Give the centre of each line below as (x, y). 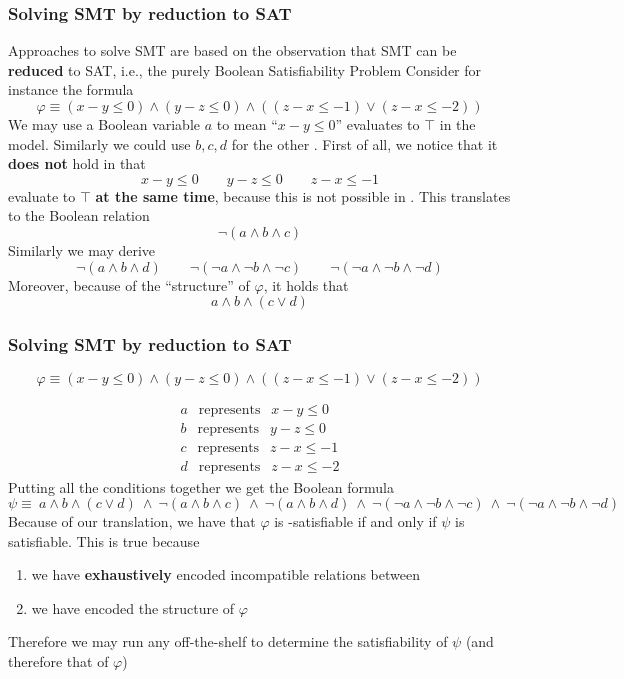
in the (457, 124)
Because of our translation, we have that (132, 521)
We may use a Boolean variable (104, 124)
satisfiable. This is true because (104, 540)
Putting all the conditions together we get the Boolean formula (201, 486)
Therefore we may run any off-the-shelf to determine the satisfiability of (228, 641)
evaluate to (42, 195)
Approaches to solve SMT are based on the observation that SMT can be (232, 50)
